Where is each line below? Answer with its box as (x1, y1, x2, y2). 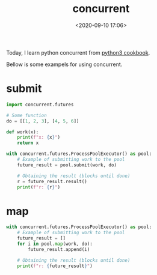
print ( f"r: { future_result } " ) (17, 263, 93, 269)
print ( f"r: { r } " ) (17, 184, 61, 190)
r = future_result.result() (17, 178, 87, 184)
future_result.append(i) (28, 246, 90, 252)
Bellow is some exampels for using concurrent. (6, 61, 123, 68)
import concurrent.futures (6, 101, 74, 107)
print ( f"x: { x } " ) (17, 134, 61, 141)
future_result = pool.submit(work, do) (17, 162, 117, 168)
